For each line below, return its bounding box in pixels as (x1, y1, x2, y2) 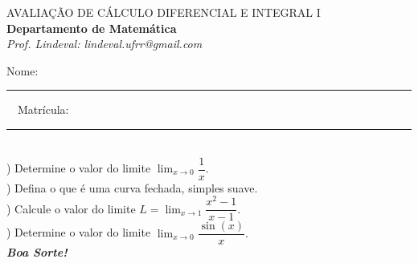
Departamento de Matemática (6, 19, 177, 36)
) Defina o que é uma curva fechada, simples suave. (6, 179, 258, 196)
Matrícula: (17, 101, 69, 118)
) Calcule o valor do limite (6, 200, 136, 216)
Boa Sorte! (6, 244, 68, 261)
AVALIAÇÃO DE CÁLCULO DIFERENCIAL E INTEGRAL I (6, 4, 321, 20)
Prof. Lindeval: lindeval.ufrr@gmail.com (6, 35, 203, 52)
